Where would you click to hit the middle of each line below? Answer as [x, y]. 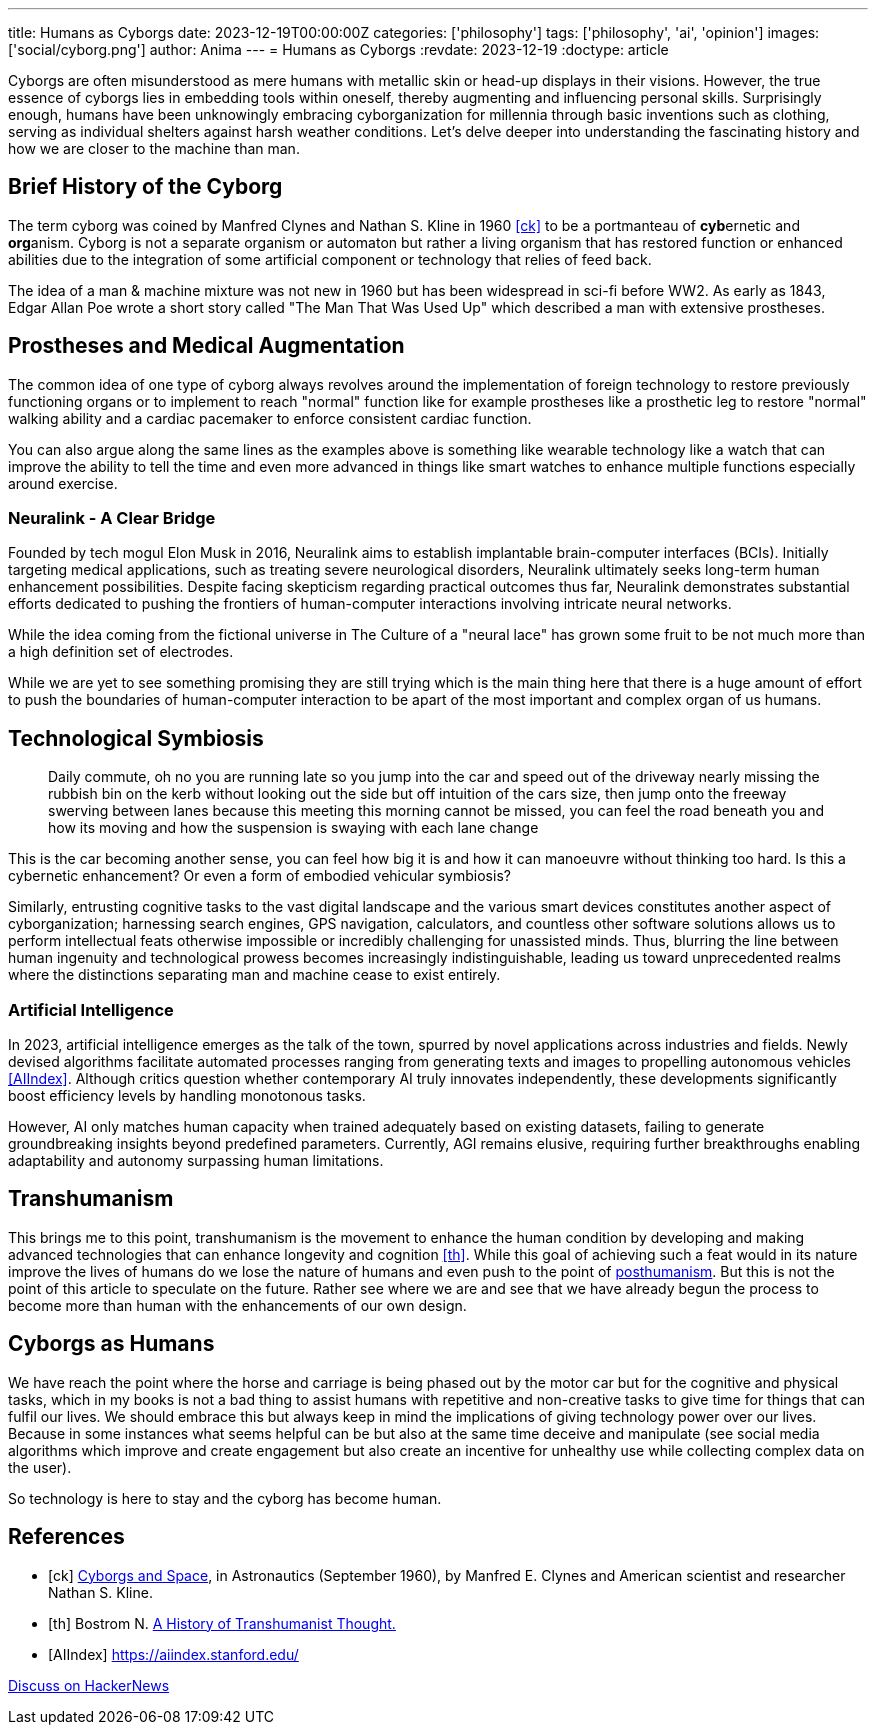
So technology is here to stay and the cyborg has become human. [225, 1498]
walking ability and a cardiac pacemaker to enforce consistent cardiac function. [270, 418]
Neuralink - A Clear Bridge [112, 518]
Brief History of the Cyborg [145, 187]
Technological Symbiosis [136, 738]
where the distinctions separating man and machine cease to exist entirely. [254, 975]
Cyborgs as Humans [111, 1344]
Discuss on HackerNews [89, 1685]
